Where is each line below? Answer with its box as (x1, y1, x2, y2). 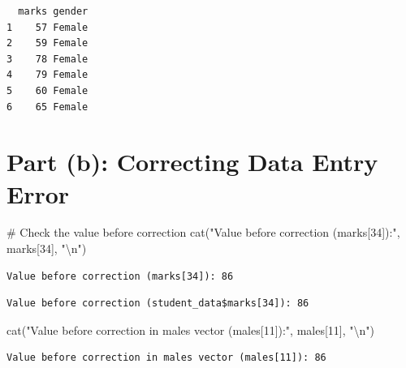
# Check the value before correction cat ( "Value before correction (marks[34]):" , (6, 224, 400, 241)
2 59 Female (6, 37, 89, 49)
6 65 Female (6, 101, 89, 113)
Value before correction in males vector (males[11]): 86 (6, 352, 326, 364)
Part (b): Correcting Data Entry (6, 145, 378, 178)
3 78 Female (6, 53, 89, 65)
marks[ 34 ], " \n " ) (6, 240, 87, 257)
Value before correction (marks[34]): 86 (6, 270, 234, 282)
